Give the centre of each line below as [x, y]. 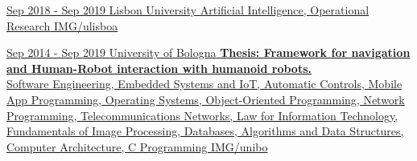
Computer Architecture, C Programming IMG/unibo [137, 146]
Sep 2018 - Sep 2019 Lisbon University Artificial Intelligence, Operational [188, 10]
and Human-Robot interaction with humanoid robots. [159, 68]
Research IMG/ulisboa [62, 25]
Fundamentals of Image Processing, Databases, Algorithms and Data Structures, [205, 131]
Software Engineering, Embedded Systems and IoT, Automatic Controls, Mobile [204, 84]
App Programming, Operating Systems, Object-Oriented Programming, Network [206, 99]
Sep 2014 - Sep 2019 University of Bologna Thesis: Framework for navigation [208, 52]
